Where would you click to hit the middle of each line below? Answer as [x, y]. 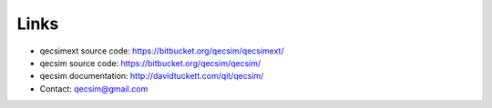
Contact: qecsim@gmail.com [94, 88]
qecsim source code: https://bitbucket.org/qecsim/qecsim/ [150, 63]
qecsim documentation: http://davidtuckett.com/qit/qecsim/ [152, 76]
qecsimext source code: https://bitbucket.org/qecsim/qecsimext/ [162, 51]
